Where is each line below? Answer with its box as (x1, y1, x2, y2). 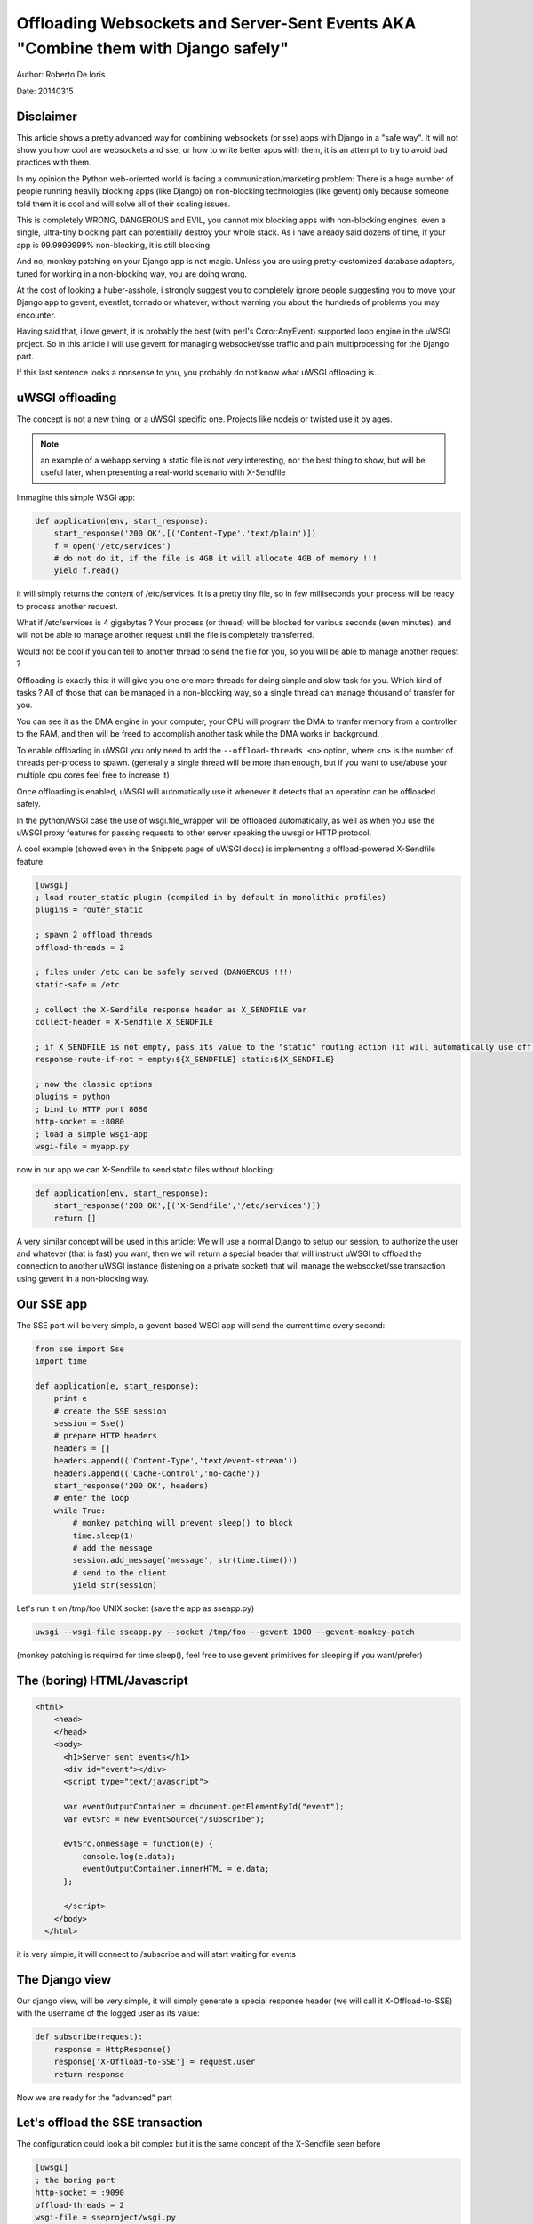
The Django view (16, 1971, 112, 1987)
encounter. (16, 310, 57, 320)
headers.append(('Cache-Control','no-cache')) (53, 1468, 261, 1479)
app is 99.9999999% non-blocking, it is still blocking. (16, 239, 212, 250)
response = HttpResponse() (53, 2044, 172, 2054)
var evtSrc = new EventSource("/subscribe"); (63, 1814, 266, 1824)
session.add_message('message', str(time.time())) (72, 1555, 298, 1566)
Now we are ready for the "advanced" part (16, 2091, 173, 2103)
